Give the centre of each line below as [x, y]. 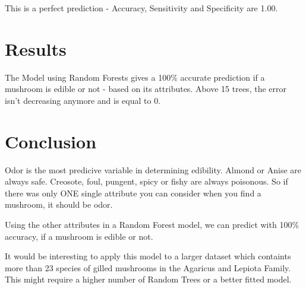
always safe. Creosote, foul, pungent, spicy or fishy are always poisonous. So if [146, 181]
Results [36, 48]
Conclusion [51, 141]
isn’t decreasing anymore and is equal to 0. [83, 100]
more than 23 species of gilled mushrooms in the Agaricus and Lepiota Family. [148, 267]
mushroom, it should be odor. [59, 204]
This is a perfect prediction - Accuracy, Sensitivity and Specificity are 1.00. [141, 8]
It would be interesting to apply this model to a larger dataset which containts [148, 256]
